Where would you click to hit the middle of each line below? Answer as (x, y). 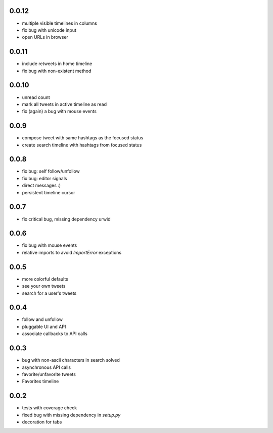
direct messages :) (41, 185)
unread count (36, 97)
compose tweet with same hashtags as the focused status (83, 138)
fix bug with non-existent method (57, 71)
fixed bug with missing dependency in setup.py (71, 415)
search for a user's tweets (49, 293)
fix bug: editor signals (45, 178)
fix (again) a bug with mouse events (59, 112)
